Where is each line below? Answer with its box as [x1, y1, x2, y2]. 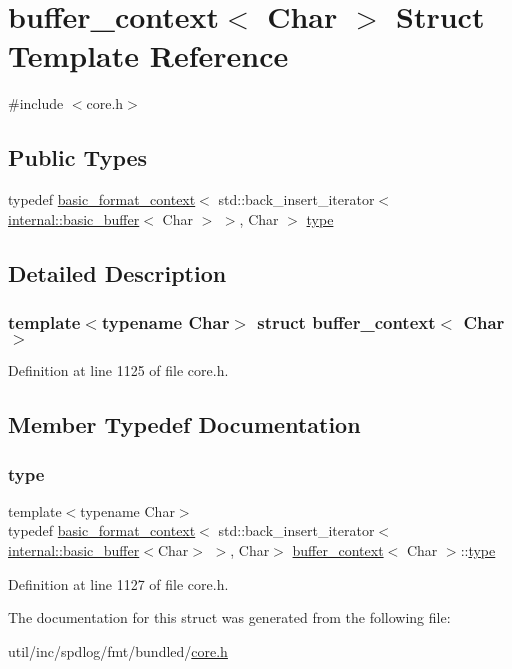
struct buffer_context [257, 310, 436, 334]
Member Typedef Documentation [8, 409, 361, 440]
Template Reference [8, 35, 289, 76]
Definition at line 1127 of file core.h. [8, 573, 229, 594]
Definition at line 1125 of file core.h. [8, 360, 229, 381]
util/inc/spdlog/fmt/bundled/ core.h [8, 640, 228, 661]
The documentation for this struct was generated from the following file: [8, 607, 451, 628]
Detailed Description [8, 257, 227, 288]
